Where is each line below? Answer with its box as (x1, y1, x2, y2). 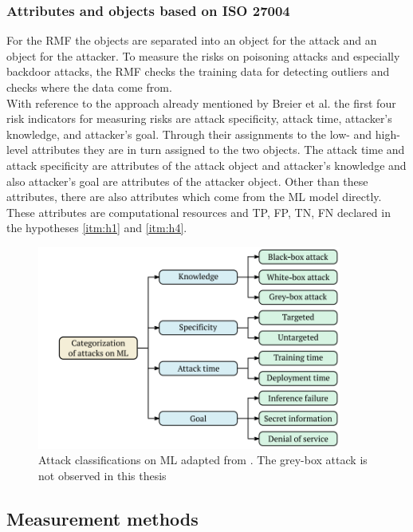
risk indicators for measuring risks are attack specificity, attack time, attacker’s (6, 110, 392, 127)
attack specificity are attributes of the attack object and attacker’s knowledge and (6, 156, 407, 173)
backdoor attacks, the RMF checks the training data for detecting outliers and (6, 63, 390, 80)
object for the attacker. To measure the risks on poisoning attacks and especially (6, 47, 400, 64)
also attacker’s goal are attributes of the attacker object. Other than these (6, 172, 368, 189)
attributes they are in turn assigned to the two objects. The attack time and (31, 141, 405, 158)
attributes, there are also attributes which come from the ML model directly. (6, 188, 382, 205)
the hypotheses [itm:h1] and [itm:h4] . (6, 219, 187, 236)
